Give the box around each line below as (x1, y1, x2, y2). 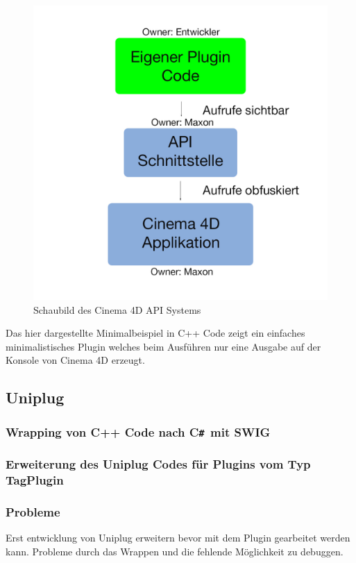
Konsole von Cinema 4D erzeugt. (6, 353, 145, 367)
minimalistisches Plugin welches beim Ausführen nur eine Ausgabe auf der (6, 339, 321, 353)
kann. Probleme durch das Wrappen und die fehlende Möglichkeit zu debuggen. (6, 544, 344, 558)
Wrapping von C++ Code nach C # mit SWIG (6, 423, 271, 440)
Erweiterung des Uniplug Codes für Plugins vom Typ (6, 455, 311, 473)
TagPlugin (6, 471, 64, 488)
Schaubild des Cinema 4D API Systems (33, 302, 201, 317)
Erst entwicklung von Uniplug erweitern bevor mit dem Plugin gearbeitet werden (6, 530, 350, 545)
